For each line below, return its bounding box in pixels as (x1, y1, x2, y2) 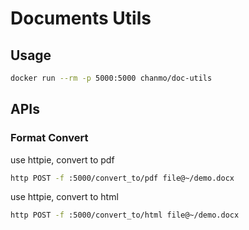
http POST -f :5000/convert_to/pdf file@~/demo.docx (10, 173, 235, 183)
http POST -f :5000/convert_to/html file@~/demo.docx (10, 210, 240, 221)
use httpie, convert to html (10, 191, 119, 203)
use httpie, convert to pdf (10, 153, 115, 166)
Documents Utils (10, 7, 152, 30)
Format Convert (10, 131, 89, 145)
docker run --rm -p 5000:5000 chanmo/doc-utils (10, 73, 213, 83)
